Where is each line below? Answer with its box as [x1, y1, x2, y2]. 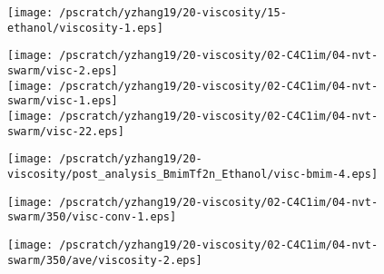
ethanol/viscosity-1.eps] [7, 21, 163, 34]
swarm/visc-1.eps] [7, 94, 118, 108]
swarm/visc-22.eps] [7, 124, 124, 138]
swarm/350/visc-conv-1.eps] [7, 210, 177, 224]
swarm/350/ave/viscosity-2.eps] [7, 253, 202, 267]
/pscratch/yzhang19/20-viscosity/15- [59, 6, 287, 19]
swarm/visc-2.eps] [7, 64, 118, 77]
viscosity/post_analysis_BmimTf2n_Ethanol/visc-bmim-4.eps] [7, 167, 379, 181]
